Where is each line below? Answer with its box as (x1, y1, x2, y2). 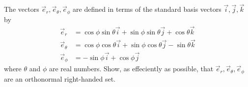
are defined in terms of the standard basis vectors (73, 4, 221, 14)
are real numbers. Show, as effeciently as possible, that (49, 63, 214, 74)
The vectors (4, 4, 39, 14)
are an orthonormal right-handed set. (4, 73, 115, 84)
